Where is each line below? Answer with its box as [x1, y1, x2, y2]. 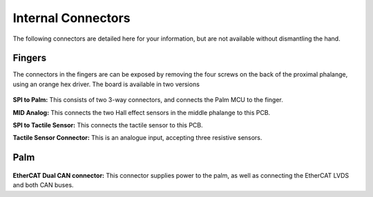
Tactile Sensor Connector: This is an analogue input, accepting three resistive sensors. [12, 134, 262, 142]
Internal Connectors [12, 10, 131, 25]
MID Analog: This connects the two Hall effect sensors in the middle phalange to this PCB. [12, 108, 271, 116]
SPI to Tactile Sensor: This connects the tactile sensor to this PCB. [12, 121, 203, 129]
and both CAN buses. [12, 181, 74, 189]
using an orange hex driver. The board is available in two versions [12, 80, 200, 88]
